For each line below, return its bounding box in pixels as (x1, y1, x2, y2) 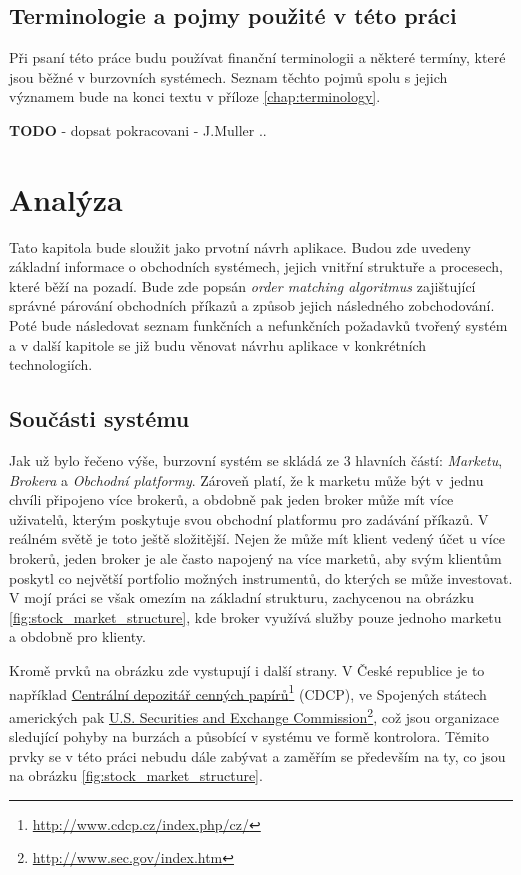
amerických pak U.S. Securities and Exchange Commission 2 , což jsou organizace (9, 703, 499, 727)
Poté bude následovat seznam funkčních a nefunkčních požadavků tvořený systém (9, 315, 508, 336)
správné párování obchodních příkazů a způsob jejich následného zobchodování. (9, 295, 495, 316)
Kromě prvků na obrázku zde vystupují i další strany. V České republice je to (9, 660, 485, 680)
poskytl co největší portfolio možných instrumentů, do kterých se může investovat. (9, 567, 513, 588)
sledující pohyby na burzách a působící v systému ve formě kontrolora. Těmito (9, 726, 490, 747)
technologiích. (9, 354, 93, 375)
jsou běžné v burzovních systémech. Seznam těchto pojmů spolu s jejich (9, 66, 448, 87)
